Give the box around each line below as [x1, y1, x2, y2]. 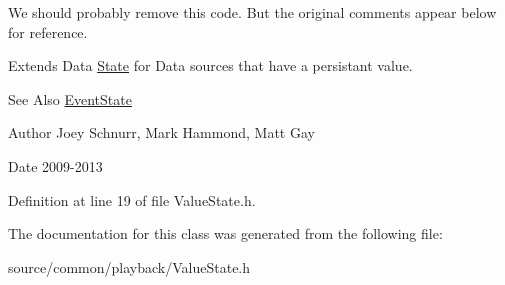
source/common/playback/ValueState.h [8, 256, 251, 277]
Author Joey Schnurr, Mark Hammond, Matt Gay [8, 122, 315, 143]
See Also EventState [8, 88, 132, 109]
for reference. [8, 21, 88, 42]
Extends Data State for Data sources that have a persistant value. [8, 55, 413, 76]
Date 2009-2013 [8, 155, 103, 176]
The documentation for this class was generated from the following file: [8, 223, 443, 244]
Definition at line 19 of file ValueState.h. [8, 189, 256, 210]
